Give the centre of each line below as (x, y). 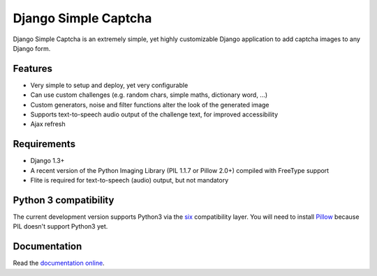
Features (32, 69)
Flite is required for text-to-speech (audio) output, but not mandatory (130, 181)
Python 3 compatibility (64, 200)
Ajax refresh (48, 124)
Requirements (44, 144)
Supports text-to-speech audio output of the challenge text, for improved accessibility (154, 114)
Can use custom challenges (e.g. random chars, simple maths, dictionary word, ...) (149, 95)
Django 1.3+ (47, 161)
